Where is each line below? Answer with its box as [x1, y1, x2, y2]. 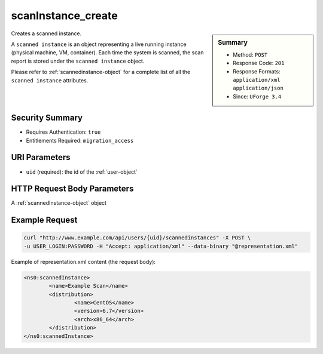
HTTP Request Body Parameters [11, 184, 134, 194]
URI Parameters [11, 152, 71, 162]
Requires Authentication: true [26, 128, 101, 136]
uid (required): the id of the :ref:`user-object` [26, 168, 138, 176]
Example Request [11, 215, 78, 225]
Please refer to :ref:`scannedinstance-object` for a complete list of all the [11, 69, 191, 76]
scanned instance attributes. [11, 76, 89, 84]
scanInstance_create [11, 9, 118, 22]
